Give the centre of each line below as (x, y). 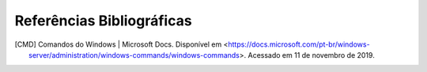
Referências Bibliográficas (104, 21)
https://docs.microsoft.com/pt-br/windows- (299, 44)
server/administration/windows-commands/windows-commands (134, 55)
